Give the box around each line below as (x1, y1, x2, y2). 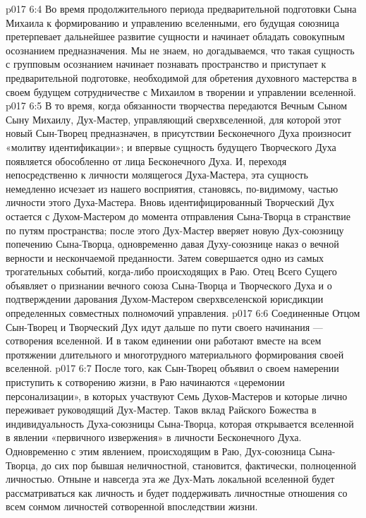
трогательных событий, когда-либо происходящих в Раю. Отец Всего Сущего (6, 264, 337, 279)
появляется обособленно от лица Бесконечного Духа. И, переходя (6, 153, 287, 168)
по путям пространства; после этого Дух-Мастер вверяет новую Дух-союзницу (6, 222, 344, 237)
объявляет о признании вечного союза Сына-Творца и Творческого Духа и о (6, 277, 332, 292)
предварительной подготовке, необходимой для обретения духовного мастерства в (6, 70, 357, 85)
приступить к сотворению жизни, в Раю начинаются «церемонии (6, 375, 285, 390)
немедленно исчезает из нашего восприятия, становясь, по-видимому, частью (6, 181, 338, 195)
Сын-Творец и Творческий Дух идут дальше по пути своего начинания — (6, 319, 323, 334)
